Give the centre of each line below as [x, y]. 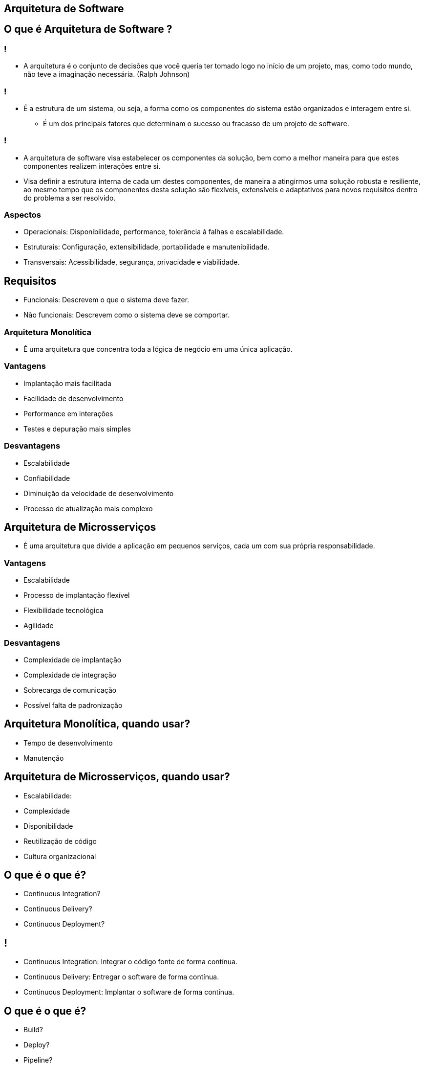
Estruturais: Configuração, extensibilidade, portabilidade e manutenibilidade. [147, 247]
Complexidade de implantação [73, 659]
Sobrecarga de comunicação [70, 690]
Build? [33, 1030]
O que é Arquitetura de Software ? [88, 29]
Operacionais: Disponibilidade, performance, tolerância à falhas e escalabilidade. [154, 232]
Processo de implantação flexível [77, 595]
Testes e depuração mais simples [77, 429]
